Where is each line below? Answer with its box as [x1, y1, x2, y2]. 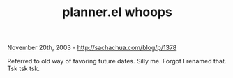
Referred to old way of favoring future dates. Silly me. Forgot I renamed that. [7, 57, 227, 65]
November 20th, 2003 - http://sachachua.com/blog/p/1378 [7, 43, 177, 52]
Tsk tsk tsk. [7, 64, 40, 73]
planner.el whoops [62, 4, 172, 20]
